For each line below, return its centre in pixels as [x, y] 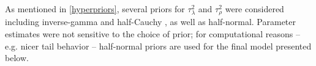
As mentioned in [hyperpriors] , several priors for [95, 9]
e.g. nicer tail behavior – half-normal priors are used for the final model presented [158, 46]
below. [17, 58]
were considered [254, 9]
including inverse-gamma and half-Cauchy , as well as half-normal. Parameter [151, 22]
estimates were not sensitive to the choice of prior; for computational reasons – [153, 34]
